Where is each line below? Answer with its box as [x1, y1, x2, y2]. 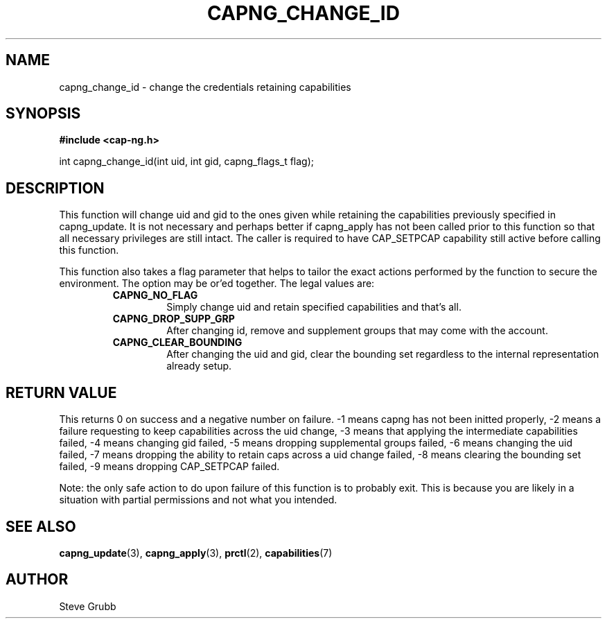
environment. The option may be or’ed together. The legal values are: [59, 277, 375, 290]
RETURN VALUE [6, 383, 117, 401]
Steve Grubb [59, 600, 116, 612]
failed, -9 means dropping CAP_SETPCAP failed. [59, 460, 280, 473]
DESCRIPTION [6, 179, 105, 197]
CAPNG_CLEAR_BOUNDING [112, 336, 243, 349]
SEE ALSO [6, 517, 76, 535]
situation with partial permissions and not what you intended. [59, 494, 337, 506]
